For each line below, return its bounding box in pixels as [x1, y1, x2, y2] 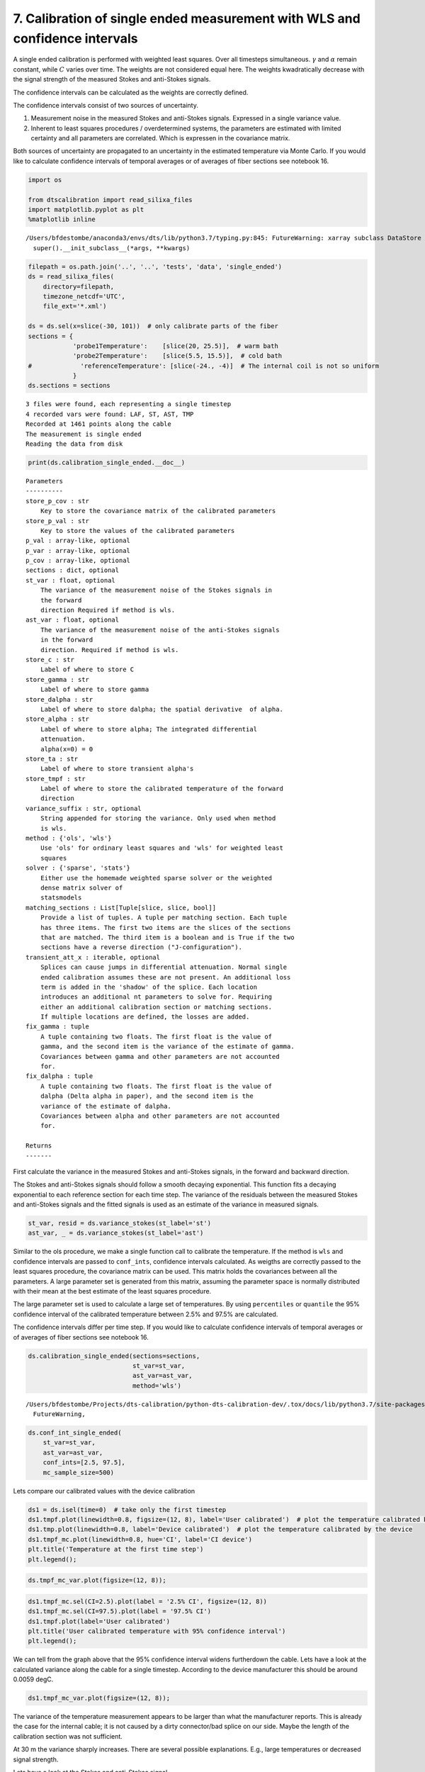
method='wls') [132, 1381, 182, 1389]
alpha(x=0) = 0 [40, 745, 93, 753]
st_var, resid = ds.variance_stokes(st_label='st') [28, 1219, 212, 1228]
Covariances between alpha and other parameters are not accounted [40, 1111, 280, 1120]
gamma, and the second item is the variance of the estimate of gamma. [40, 1043, 295, 1050]
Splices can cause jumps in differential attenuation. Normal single [40, 963, 288, 971]
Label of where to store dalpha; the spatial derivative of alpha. [40, 705, 283, 713]
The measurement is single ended [25, 430, 142, 438]
